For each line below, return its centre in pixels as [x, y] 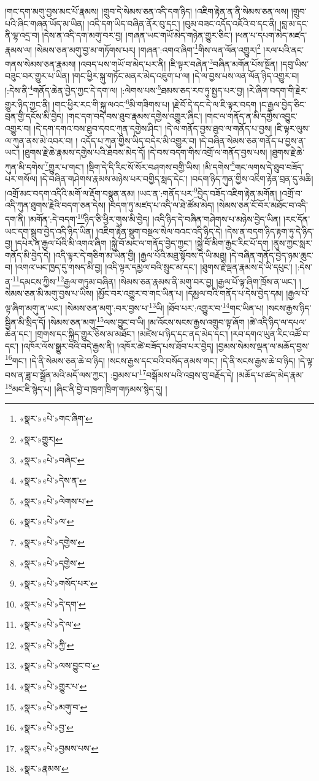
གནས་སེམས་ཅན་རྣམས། [40, 63]
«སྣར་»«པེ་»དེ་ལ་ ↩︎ [50, 624]
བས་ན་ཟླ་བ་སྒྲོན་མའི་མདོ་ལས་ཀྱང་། [56, 374]
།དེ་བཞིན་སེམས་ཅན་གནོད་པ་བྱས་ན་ [252, 140]
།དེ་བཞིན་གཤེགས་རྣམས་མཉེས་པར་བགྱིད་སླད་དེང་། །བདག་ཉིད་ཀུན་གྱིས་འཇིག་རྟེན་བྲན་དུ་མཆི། [177, 178]
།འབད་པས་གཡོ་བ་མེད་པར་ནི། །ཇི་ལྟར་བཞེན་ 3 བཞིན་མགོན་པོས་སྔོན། [178, 63]
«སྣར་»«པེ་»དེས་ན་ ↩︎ [53, 480]
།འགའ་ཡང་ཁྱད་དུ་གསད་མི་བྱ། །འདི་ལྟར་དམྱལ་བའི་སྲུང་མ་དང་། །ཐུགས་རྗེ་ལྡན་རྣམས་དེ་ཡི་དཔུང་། [154, 267]
